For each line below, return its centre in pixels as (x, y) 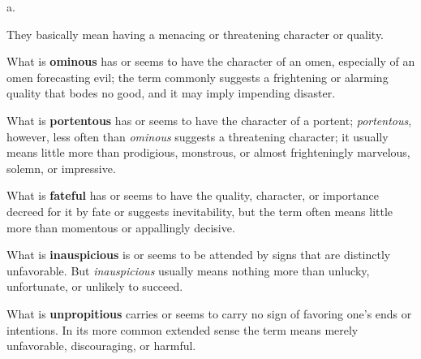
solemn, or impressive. (61, 168)
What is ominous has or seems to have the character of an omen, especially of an (211, 61)
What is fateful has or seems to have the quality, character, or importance (193, 195)
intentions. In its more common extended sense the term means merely (183, 329)
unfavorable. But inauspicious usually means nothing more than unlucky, (188, 270)
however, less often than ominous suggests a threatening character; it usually (198, 136)
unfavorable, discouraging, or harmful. (101, 346)
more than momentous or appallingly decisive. (121, 227)
